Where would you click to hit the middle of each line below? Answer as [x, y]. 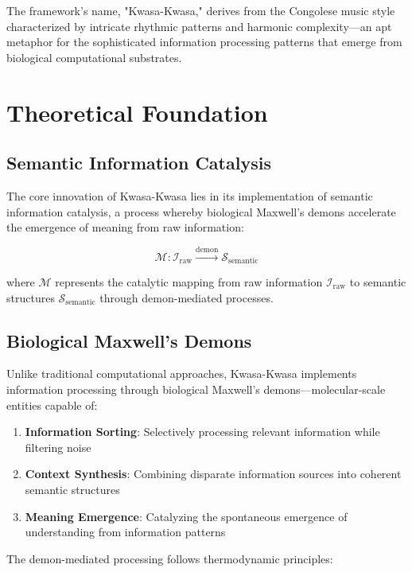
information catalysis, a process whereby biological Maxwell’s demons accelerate [201, 211]
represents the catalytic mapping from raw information [189, 281]
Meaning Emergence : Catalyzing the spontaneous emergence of [186, 516]
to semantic [378, 281]
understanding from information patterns [125, 532]
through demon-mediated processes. [187, 297]
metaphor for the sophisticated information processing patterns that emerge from [204, 42]
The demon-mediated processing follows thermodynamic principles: [170, 558]
